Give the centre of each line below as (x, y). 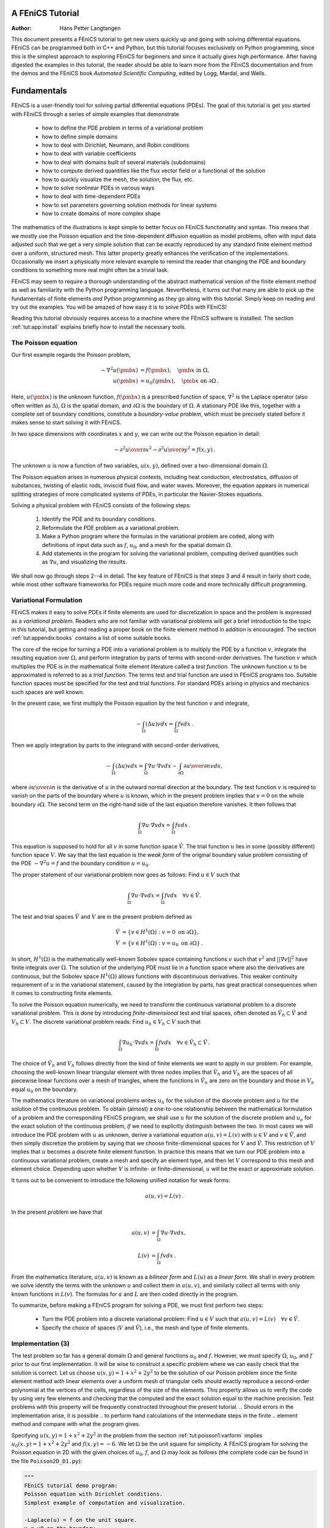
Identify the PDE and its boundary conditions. (99, 519)
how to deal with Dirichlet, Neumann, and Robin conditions (116, 145)
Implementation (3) (40, 1343)
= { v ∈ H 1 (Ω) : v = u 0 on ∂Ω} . (162, 943)
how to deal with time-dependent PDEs (91, 196)
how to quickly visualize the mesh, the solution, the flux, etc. (118, 179)
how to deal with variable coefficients (89, 153)
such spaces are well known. (48, 692)
